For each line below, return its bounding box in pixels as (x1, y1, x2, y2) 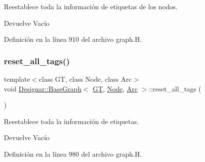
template (4, 74, 30, 84)
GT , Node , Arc (92, 83, 138, 93)
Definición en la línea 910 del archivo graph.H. (4, 34, 142, 44)
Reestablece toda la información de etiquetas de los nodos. (4, 1, 178, 11)
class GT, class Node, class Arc (39, 74, 132, 84)
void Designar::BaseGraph (4, 83, 82, 93)
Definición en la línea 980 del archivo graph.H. (4, 148, 142, 159)
